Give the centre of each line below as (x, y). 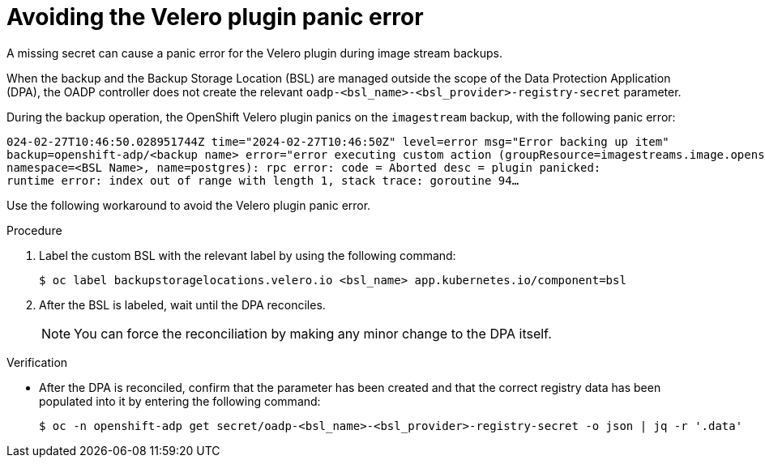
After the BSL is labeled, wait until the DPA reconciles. (182, 304)
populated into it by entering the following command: (180, 401)
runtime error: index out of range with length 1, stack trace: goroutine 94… (263, 180)
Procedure (34, 230)
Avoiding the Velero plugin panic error (215, 17)
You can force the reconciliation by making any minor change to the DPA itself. (313, 333)
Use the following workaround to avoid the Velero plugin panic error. (189, 205)
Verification (37, 362)
